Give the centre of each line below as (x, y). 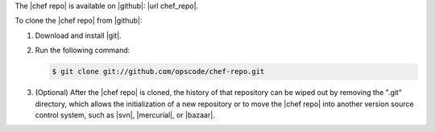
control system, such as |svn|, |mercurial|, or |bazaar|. (125, 115)
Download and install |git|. (79, 35)
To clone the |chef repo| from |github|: (79, 21)
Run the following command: (83, 50)
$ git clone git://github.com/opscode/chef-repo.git (158, 72)
